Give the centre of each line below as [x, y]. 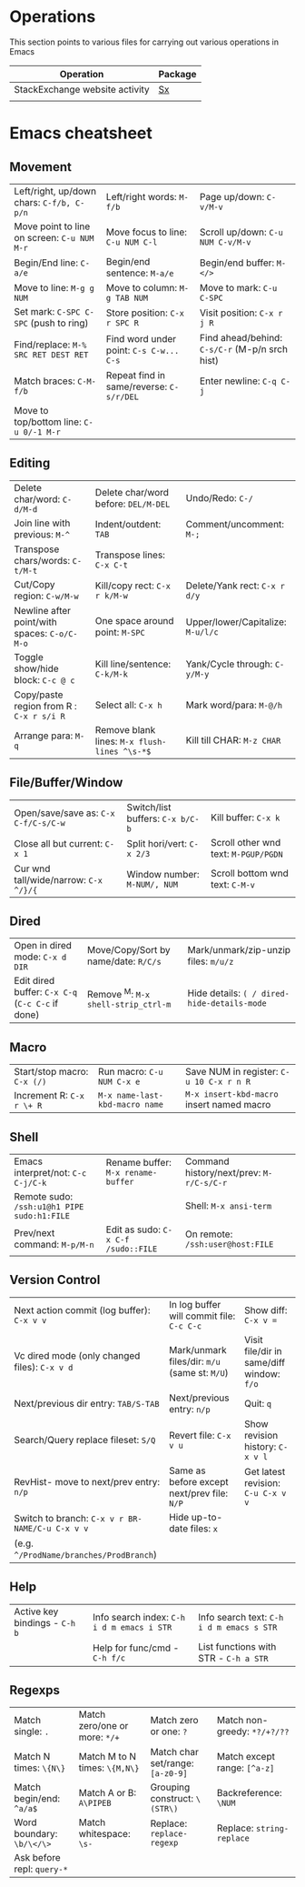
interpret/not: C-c [50, 1173]
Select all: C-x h [128, 705]
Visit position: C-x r [241, 313]
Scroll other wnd [246, 842]
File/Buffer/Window [66, 783]
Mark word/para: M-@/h [234, 705]
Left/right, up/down [55, 191]
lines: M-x [114, 741]
